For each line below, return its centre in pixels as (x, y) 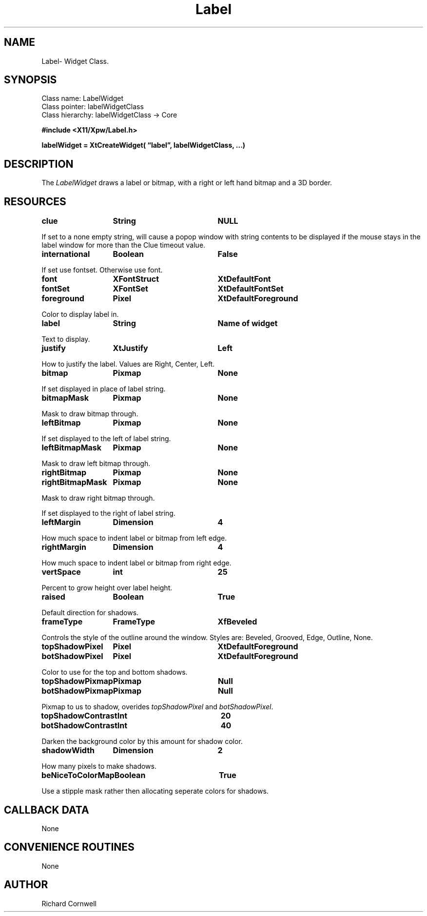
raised (53, 597)
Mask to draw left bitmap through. (96, 464)
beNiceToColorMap (78, 775)
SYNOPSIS (30, 80)
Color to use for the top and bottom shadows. (115, 672)
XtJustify (130, 348)
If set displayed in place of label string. (104, 389)
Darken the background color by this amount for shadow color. (142, 741)
